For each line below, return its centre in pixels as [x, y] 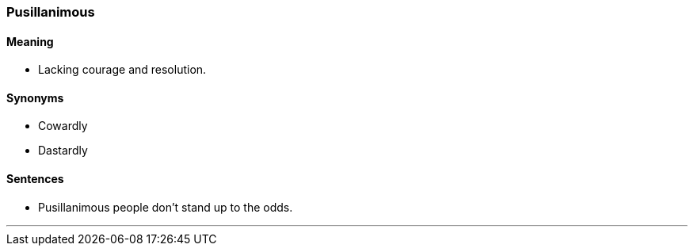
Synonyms [35, 97]
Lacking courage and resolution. [122, 70]
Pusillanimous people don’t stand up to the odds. [166, 207]
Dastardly [63, 151]
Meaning [30, 41]
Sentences [35, 179]
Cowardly [63, 126]
